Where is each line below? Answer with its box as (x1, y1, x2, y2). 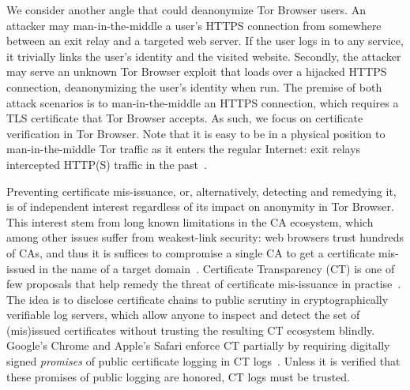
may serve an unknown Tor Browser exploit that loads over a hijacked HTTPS (6, 63, 387, 80)
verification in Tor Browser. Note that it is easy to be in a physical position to (6, 125, 386, 141)
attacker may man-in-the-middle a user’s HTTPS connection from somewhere (6, 17, 382, 33)
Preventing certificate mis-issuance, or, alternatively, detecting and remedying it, (6, 182, 397, 199)
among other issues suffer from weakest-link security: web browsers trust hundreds (6, 229, 404, 246)
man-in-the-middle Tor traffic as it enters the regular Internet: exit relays (6, 141, 361, 157)
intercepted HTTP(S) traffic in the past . (6, 156, 207, 172)
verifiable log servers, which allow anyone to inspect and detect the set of (6, 306, 360, 323)
